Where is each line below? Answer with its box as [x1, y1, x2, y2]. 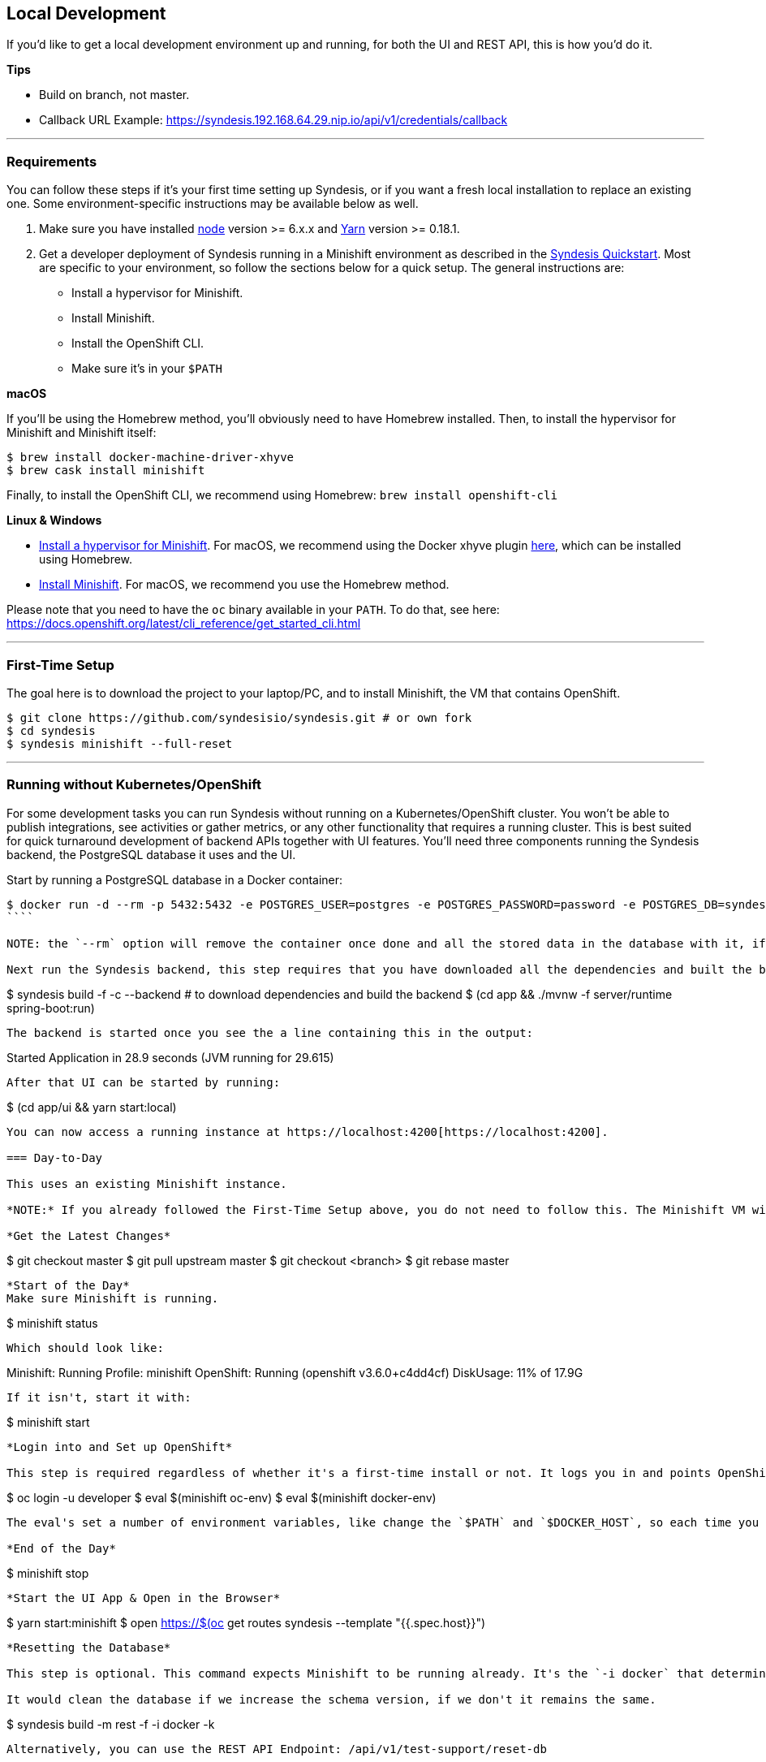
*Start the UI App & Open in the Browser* [6, 1591, 281, 1604]
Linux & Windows [6, 513, 102, 528]
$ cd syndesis [6, 723, 96, 737]
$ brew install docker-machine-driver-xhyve [6, 451, 295, 464]
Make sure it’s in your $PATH [71, 361, 222, 376]
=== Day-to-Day [6, 1151, 103, 1164]
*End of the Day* [6, 1541, 116, 1555]
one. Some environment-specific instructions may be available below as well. [6, 196, 419, 211]
